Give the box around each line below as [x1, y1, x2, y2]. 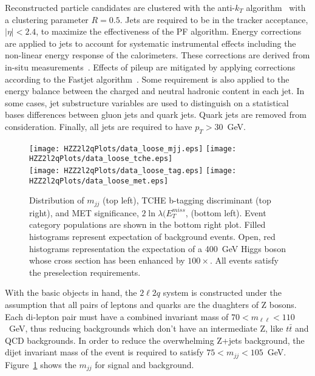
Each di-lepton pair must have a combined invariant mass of [5, 310, 229, 323]
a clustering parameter [5, 13, 89, 26]
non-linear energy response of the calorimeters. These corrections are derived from [5, 49, 310, 61]
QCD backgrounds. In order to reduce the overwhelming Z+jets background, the [5, 333, 305, 346]
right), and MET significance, [29, 206, 139, 219]
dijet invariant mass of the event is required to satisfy [5, 346, 204, 358]
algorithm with [246, 1, 306, 13]
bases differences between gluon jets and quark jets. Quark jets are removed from [5, 108, 307, 121]
